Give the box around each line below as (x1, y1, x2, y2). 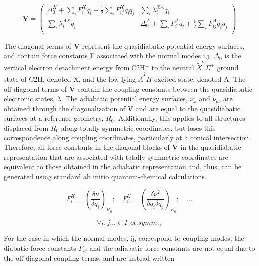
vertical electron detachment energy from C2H (4, 62, 145, 72)
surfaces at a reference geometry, (4, 113, 104, 123)
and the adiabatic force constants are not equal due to (89, 242, 255, 253)
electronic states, (4, 93, 55, 104)
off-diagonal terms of (4, 83, 67, 94)
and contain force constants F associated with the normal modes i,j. (4, 50, 211, 61)
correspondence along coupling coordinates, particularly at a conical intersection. (4, 132, 251, 142)
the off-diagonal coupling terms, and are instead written (4, 253, 175, 263)
